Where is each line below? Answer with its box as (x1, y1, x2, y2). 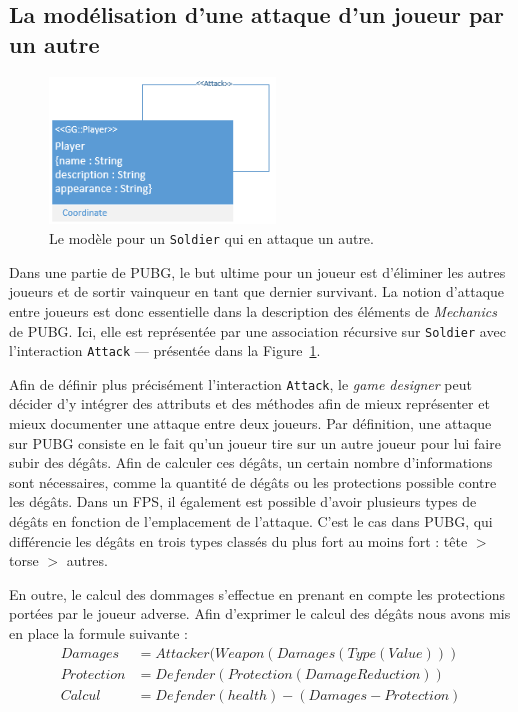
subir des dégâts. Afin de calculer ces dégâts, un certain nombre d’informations (9, 452, 493, 473)
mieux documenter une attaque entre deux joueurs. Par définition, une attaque (9, 413, 492, 434)
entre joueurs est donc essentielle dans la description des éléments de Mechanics (9, 300, 497, 321)
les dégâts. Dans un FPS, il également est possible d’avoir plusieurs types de (9, 491, 477, 512)
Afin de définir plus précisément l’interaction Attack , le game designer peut (9, 373, 472, 394)
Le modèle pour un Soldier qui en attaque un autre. (49, 228, 374, 249)
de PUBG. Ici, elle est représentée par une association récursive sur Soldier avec (9, 320, 506, 341)
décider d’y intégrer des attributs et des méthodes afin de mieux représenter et (9, 393, 490, 414)
